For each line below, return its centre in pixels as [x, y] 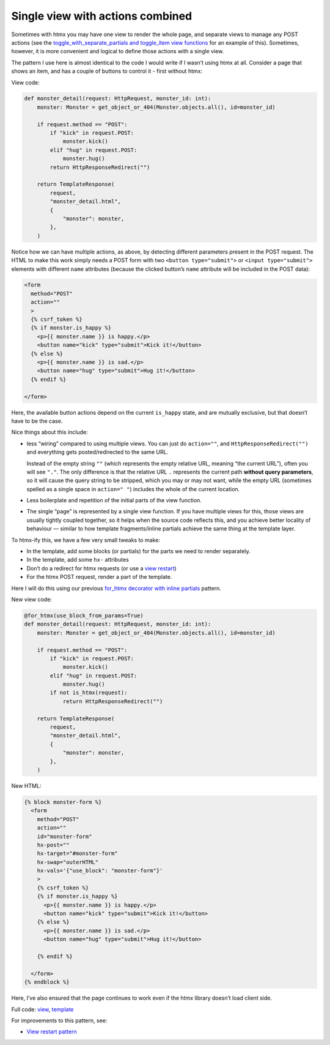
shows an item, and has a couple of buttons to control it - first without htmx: [107, 71]
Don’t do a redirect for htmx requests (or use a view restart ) [101, 568]
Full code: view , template [42, 1009]
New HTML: [26, 786]
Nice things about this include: [50, 432]
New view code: [31, 599]
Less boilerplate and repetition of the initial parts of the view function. [114, 500]
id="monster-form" [64, 836]
